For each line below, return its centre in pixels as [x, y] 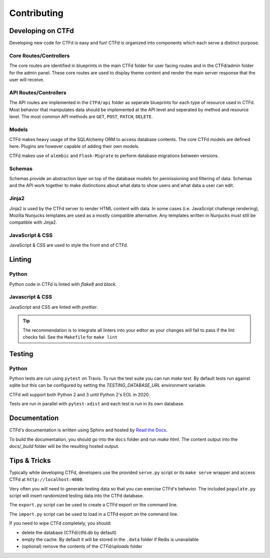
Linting [20, 259]
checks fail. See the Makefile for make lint [70, 337]
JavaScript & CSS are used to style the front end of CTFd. [69, 245]
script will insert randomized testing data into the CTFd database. [76, 495]
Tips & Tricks [30, 460]
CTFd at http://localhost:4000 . [46, 479]
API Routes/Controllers [38, 93]
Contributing [36, 13]
